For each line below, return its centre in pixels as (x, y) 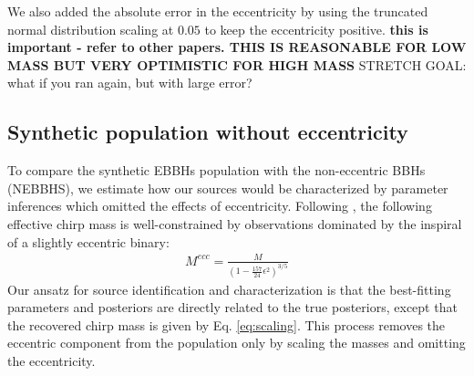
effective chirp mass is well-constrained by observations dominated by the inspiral (235, 223)
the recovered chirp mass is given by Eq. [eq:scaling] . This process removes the (227, 324)
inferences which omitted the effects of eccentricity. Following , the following (220, 206)
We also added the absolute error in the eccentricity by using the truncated (218, 11)
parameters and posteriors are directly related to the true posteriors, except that (232, 307)
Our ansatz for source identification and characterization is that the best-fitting (229, 289)
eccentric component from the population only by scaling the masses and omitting (237, 343)
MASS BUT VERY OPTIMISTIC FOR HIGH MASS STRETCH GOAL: (237, 64)
